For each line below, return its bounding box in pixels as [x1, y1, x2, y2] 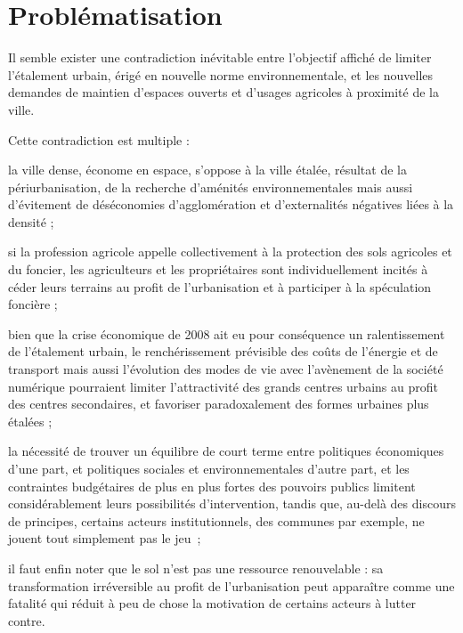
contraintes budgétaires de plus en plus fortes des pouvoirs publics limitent [8, 476, 416, 495]
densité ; [8, 212, 54, 231]
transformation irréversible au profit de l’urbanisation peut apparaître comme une [8, 576, 455, 595]
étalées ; [8, 411, 53, 430]
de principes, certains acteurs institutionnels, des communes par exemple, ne [8, 511, 425, 530]
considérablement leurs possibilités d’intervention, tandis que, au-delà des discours [8, 494, 456, 513]
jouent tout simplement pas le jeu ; [8, 529, 201, 548]
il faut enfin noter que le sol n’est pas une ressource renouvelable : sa [8, 558, 384, 577]
